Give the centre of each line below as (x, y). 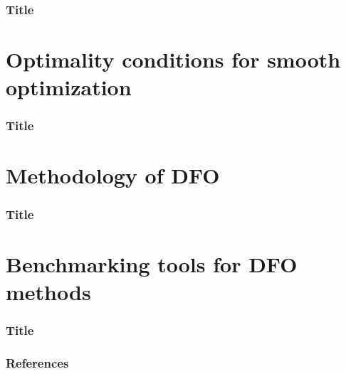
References (37, 362)
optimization (69, 87)
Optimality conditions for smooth (173, 59)
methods (48, 291)
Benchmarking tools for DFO (152, 263)
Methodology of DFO (113, 175)
